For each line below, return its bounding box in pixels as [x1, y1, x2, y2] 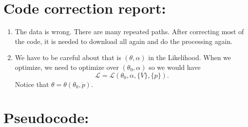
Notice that [15, 79, 49, 89]
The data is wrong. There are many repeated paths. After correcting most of [15, 26, 244, 37]
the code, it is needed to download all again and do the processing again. [15, 36, 233, 46]
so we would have [149, 62, 201, 72]
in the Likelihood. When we [148, 52, 231, 63]
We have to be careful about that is [15, 52, 121, 63]
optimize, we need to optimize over [15, 62, 119, 72]
